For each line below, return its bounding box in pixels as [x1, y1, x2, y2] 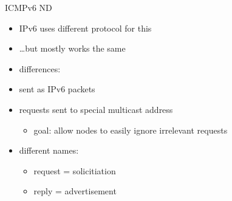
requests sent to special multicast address [19, 103, 173, 115]
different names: [19, 144, 79, 157]
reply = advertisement [33, 185, 117, 197]
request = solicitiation [33, 164, 116, 177]
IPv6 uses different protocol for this [19, 21, 152, 34]
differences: [19, 62, 61, 75]
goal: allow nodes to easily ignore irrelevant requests [33, 123, 228, 136]
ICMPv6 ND [5, 1, 52, 13]
